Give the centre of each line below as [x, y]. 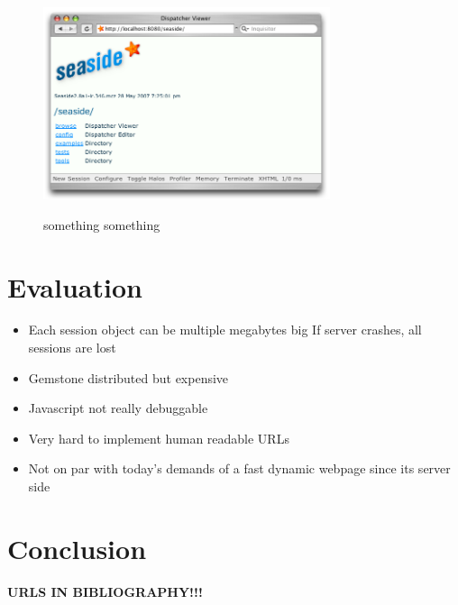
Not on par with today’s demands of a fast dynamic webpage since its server [239, 468]
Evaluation [75, 286]
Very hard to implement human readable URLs [159, 438]
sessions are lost [72, 348]
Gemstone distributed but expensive [128, 377]
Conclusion [77, 548]
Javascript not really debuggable [118, 408]
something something [102, 224]
